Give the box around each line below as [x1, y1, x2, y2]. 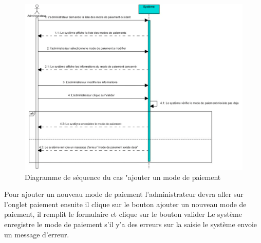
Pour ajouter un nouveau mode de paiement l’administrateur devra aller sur [4, 189, 244, 199]
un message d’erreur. [4, 229, 69, 239]
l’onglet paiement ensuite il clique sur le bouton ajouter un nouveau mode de [4, 198, 247, 209]
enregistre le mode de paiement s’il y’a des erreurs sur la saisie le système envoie [4, 218, 257, 229]
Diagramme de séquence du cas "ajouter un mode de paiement [25, 171, 221, 182]
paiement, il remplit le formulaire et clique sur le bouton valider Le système [4, 209, 242, 219]
